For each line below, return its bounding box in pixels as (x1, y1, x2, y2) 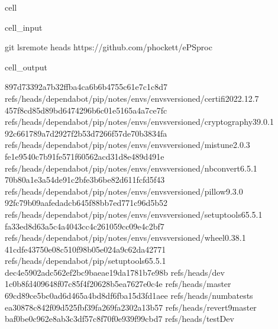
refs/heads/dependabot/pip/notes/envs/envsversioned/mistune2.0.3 (5, 138, 250, 151)
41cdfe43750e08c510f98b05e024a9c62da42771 (5, 243, 166, 255)
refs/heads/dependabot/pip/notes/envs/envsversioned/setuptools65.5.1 (5, 208, 263, 220)
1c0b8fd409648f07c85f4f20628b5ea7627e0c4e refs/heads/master (5, 278, 231, 290)
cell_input (5, 21, 43, 33)
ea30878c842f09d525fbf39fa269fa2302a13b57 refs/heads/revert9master (5, 301, 257, 313)
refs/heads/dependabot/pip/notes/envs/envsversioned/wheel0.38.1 (5, 231, 246, 244)
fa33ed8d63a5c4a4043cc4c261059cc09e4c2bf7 (5, 220, 164, 232)
